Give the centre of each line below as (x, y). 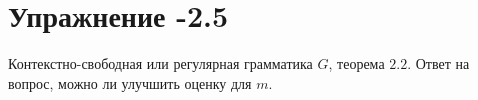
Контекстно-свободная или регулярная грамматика (160, 63)
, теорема (356, 63)
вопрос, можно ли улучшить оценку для (130, 82)
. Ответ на (438, 63)
